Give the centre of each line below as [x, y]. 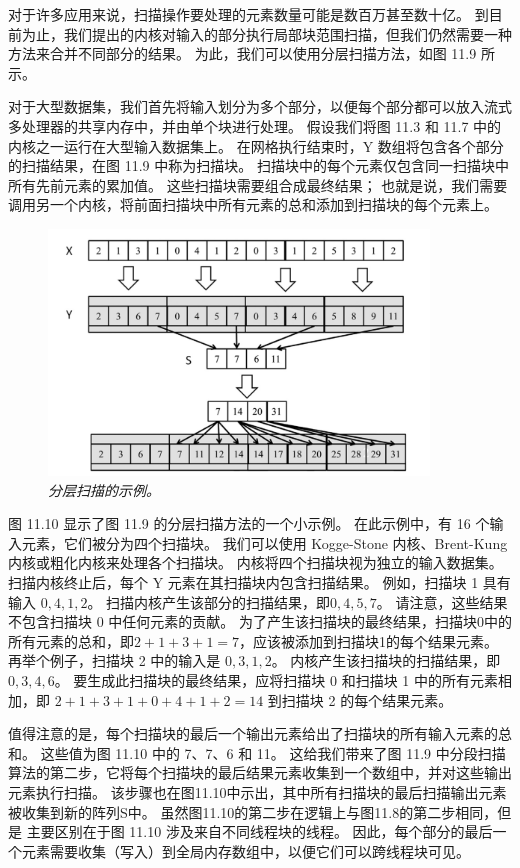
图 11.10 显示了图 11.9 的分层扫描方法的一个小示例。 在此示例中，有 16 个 [249, 523]
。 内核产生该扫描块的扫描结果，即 [386, 660]
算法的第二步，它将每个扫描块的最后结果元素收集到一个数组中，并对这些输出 [260, 772]
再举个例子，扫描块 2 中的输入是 [114, 660]
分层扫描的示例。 [104, 489]
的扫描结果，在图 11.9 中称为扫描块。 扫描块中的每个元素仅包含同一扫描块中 [258, 165]
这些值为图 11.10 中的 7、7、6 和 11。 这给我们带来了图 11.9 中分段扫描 [273, 752]
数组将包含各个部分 [440, 145]
